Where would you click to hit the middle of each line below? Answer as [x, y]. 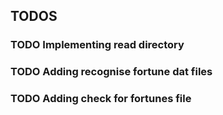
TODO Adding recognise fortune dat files [111, 72]
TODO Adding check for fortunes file [101, 99]
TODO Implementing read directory [97, 45]
